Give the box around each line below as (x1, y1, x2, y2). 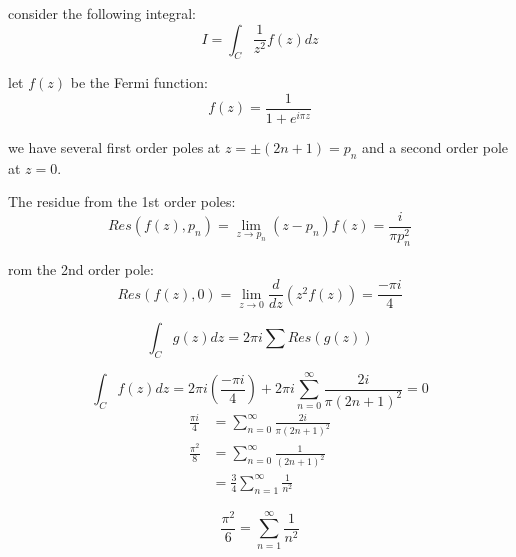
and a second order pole (362, 136, 509, 157)
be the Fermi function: (70, 72, 208, 93)
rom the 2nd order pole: (8, 258, 154, 279)
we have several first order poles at (8, 136, 221, 157)
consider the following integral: (8, 3, 197, 23)
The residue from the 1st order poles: (8, 191, 236, 212)
